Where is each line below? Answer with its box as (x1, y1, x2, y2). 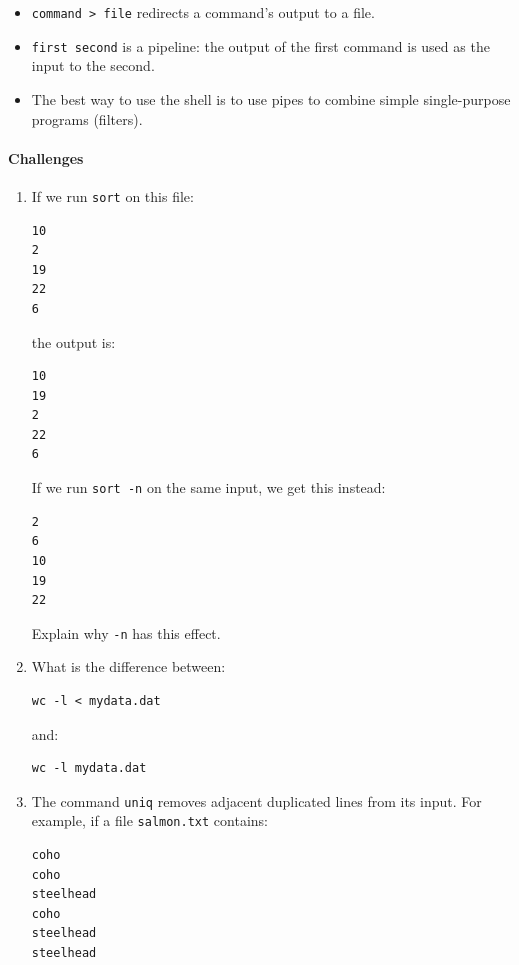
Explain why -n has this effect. (31, 622, 221, 643)
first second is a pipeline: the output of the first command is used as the (31, 35, 490, 56)
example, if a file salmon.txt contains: (31, 810, 268, 831)
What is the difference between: (31, 656, 226, 677)
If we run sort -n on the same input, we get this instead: (31, 477, 386, 498)
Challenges (8, 147, 84, 168)
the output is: (31, 331, 116, 352)
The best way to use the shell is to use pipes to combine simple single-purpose (31, 88, 511, 109)
